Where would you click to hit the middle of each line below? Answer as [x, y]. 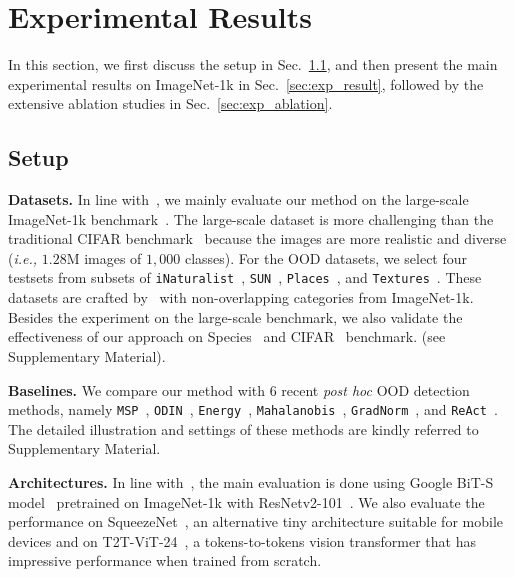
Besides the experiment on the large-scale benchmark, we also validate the [235, 316]
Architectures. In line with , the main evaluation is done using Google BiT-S [251, 481]
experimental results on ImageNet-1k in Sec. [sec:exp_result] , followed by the [246, 83]
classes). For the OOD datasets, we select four [326, 257]
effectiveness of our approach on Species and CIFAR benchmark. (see [227, 336]
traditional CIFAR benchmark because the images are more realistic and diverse [257, 238]
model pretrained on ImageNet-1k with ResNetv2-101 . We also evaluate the [246, 501]
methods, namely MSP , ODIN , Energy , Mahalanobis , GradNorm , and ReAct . [253, 409]
